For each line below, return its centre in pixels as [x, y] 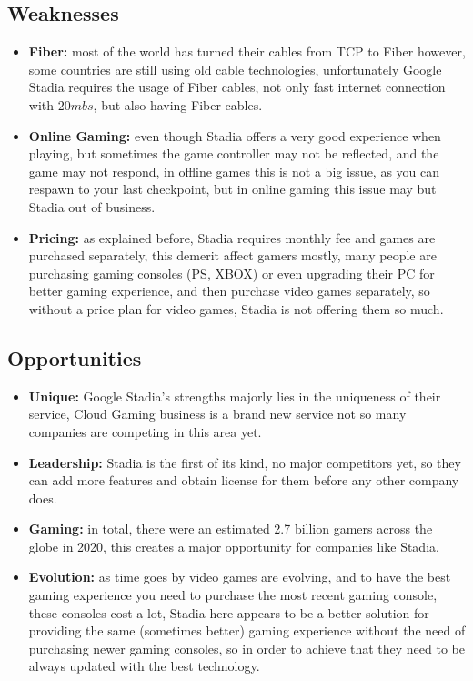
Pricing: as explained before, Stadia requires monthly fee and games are [232, 237]
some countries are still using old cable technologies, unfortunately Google [235, 69]
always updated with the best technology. [144, 666]
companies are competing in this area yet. [145, 431]
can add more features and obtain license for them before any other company [244, 480]
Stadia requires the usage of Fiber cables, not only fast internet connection [237, 87]
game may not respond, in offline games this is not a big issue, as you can [234, 171]
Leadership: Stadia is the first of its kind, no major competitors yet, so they [245, 462]
